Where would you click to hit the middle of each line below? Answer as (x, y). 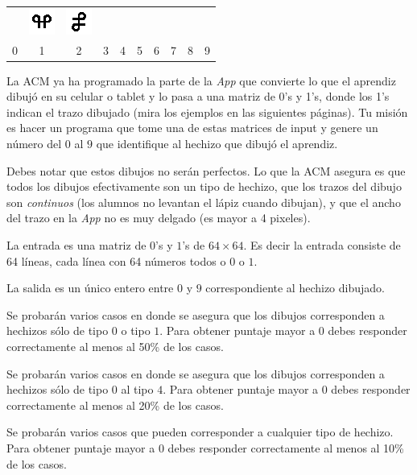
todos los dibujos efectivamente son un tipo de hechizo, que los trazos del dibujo (204, 186)
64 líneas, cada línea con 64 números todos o (116, 260)
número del (34, 144)
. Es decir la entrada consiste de (322, 245)
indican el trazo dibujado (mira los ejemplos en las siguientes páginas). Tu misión (207, 112)
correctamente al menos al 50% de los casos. (115, 346)
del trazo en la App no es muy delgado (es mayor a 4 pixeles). (159, 218)
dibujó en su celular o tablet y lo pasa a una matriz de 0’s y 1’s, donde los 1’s (198, 96)
